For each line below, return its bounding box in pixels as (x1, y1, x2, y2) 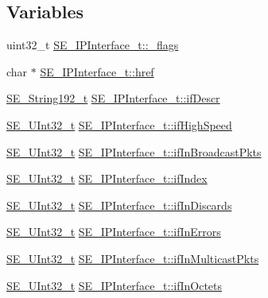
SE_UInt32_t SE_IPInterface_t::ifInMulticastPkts (6, 250, 259, 266)
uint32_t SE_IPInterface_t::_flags (6, 37, 179, 53)
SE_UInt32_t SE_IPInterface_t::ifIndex (6, 170, 208, 187)
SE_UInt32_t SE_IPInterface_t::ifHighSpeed (6, 116, 232, 133)
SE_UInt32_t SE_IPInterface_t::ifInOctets (6, 277, 223, 293)
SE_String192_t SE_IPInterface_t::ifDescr (6, 90, 220, 106)
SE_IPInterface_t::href (40, 63, 154, 79)
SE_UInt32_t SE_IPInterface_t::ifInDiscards (6, 196, 232, 213)
